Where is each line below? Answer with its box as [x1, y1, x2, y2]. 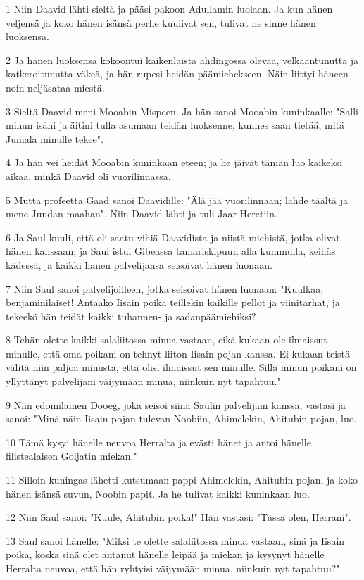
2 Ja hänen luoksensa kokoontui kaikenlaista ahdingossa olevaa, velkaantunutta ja [6, 52, 359, 67]
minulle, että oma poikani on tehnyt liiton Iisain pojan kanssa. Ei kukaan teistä [6, 346, 351, 360]
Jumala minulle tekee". [6, 131, 103, 146]
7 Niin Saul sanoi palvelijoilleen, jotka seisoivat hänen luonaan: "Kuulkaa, [6, 281, 324, 296]
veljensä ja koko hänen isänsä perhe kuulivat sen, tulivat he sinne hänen [6, 15, 316, 30]
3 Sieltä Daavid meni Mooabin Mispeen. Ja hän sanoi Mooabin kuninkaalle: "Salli [6, 103, 358, 118]
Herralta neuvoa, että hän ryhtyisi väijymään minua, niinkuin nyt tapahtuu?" [6, 561, 340, 575]
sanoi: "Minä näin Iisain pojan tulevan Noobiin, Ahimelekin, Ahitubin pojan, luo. [6, 411, 357, 426]
